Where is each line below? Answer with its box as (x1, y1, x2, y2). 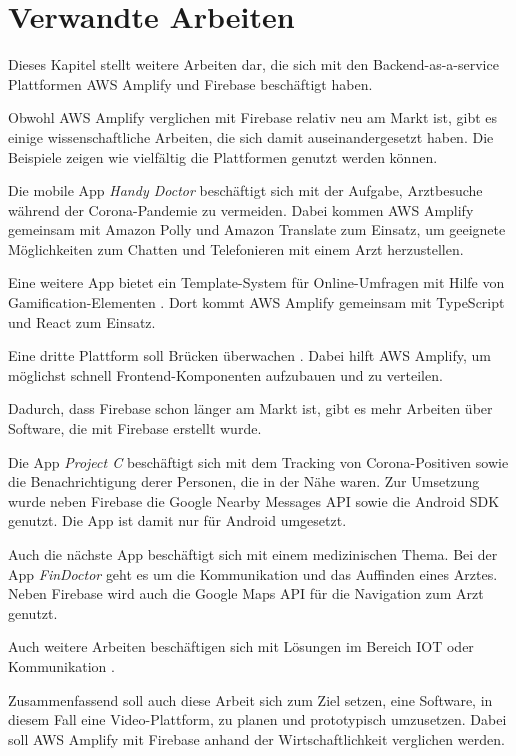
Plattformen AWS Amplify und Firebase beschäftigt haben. (8, 73, 373, 94)
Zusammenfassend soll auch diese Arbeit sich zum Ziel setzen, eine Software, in (8, 689, 493, 710)
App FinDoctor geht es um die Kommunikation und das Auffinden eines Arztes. (8, 563, 498, 584)
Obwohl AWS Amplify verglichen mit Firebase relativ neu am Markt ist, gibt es (8, 107, 498, 128)
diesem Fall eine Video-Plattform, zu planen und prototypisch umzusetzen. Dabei (8, 709, 507, 730)
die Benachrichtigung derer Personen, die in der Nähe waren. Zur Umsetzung (8, 471, 480, 492)
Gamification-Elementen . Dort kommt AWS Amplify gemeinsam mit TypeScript (8, 292, 505, 313)
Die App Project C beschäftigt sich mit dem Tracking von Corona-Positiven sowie (8, 451, 509, 472)
